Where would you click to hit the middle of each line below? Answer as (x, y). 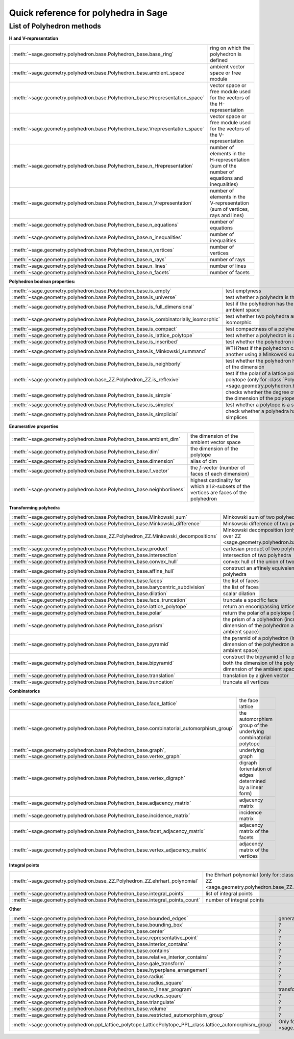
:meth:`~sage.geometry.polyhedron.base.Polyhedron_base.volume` (90, 1009)
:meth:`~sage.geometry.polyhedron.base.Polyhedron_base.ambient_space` (99, 73)
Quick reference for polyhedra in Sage (88, 13)
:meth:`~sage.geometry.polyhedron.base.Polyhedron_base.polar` (87, 613)
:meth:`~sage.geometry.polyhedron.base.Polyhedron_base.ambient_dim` (96, 439)
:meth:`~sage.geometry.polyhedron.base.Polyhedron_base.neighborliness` (98, 489)
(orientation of (256, 769)
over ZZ (232, 536)
